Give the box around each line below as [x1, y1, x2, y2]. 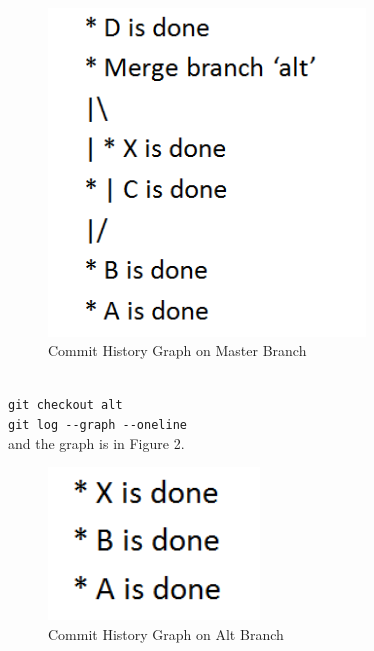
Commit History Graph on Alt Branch [48, 623, 284, 644]
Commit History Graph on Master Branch [48, 340, 307, 361]
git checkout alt [8, 398, 123, 413]
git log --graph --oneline [8, 418, 187, 433]
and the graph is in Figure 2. [8, 432, 185, 453]
